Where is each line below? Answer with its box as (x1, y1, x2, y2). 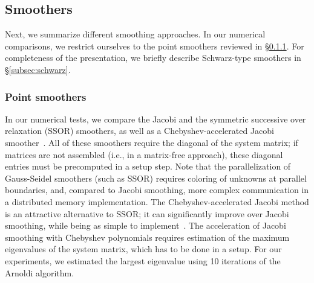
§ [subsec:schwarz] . (5, 63, 71, 75)
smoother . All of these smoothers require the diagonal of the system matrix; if (5, 136, 298, 148)
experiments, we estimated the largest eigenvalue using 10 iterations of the (5, 254, 281, 267)
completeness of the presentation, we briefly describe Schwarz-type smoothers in (5, 51, 301, 64)
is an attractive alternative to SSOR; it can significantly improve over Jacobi (5, 207, 289, 220)
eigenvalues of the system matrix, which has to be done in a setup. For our (5, 243, 282, 255)
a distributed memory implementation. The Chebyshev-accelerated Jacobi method (5, 195, 309, 208)
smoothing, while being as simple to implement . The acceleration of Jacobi (5, 219, 286, 232)
